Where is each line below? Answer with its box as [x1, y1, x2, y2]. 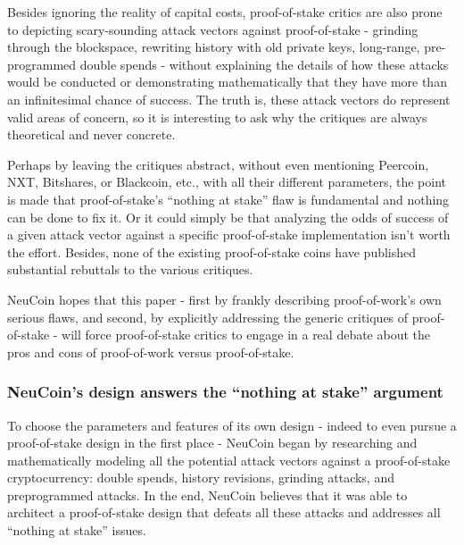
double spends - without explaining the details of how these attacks [79, 54, 449, 73]
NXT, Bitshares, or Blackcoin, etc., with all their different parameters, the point [7, 172, 446, 191]
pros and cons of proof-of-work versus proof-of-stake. [7, 342, 294, 361]
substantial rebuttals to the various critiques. [7, 260, 253, 279]
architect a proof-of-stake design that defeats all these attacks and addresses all [7, 503, 441, 522]
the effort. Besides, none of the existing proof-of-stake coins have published [7, 242, 417, 261]
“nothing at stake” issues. [7, 521, 146, 540]
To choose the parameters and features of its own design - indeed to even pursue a [7, 415, 457, 434]
